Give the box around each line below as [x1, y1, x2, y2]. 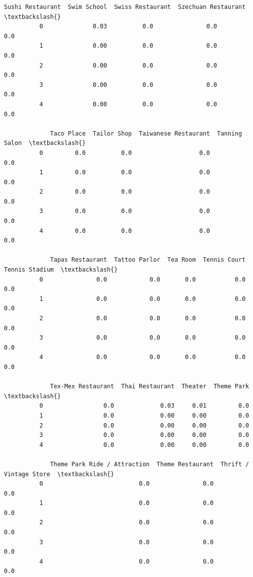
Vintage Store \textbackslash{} [4, 470, 114, 478]
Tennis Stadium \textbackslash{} [4, 266, 118, 274]
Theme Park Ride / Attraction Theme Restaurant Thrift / [50, 460, 249, 468]
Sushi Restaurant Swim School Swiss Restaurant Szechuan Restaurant [4, 3, 246, 10]
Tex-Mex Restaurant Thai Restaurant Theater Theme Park [50, 383, 249, 390]
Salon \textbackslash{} [4, 140, 86, 147]
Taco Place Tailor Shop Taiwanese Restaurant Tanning [50, 130, 242, 137]
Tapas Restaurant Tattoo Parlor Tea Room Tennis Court [50, 256, 246, 264]
